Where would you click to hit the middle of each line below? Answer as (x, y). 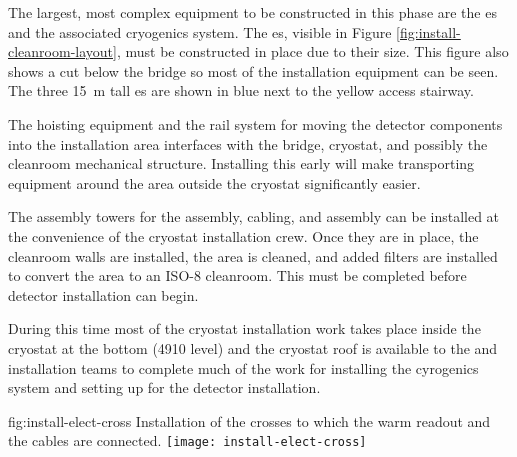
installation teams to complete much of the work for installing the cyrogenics (243, 367)
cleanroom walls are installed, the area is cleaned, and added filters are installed (253, 255)
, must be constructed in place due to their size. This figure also (312, 51)
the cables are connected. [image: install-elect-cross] (187, 440)
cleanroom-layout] (62, 51)
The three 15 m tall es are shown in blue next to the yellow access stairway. (241, 90)
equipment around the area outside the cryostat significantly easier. (214, 182)
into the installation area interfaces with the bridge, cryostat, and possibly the (248, 143)
